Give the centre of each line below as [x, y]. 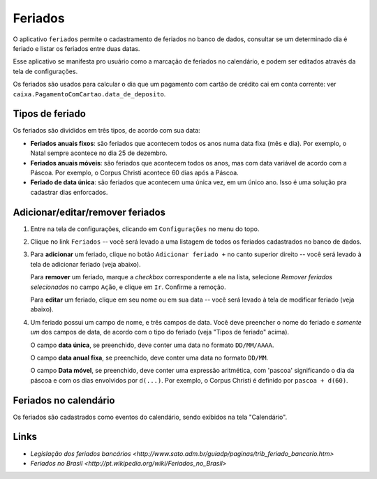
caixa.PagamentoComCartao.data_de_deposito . [89, 94]
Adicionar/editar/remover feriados [89, 212]
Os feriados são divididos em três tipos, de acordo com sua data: [106, 131]
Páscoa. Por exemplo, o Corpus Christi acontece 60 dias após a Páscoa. [134, 172]
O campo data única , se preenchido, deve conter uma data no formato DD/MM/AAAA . [152, 345]
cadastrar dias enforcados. [69, 192]
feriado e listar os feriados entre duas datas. [76, 48]
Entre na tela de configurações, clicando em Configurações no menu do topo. [145, 229]
